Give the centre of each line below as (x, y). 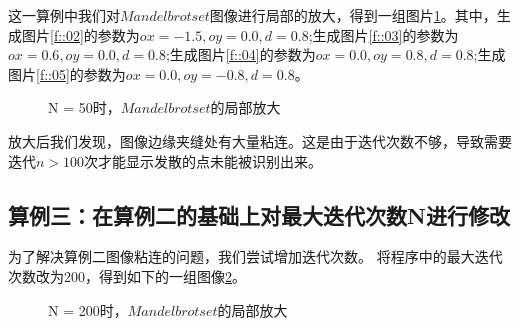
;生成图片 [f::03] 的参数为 (383, 34)
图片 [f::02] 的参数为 (80, 34)
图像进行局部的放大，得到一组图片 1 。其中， (353, 15)
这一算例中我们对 (64, 15)
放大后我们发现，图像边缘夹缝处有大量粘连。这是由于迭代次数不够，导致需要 (260, 140)
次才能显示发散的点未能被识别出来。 (203, 160)
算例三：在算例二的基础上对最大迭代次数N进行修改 (259, 214)
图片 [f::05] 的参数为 (67, 73)
